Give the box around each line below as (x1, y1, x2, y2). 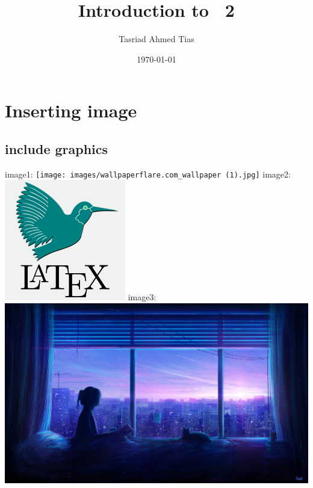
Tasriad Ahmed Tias (119, 32, 194, 45)
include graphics (5, 139, 108, 158)
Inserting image (5, 98, 137, 123)
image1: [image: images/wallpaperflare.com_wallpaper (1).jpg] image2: (5, 167, 291, 180)
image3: (128, 291, 156, 303)
